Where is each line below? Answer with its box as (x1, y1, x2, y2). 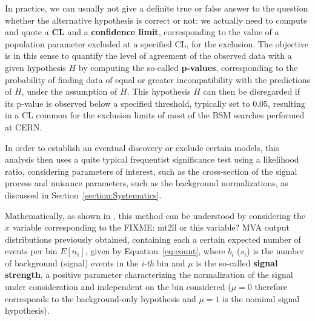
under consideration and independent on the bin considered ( (5, 280, 231, 293)
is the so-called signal (196, 256, 278, 269)
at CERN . (5, 120, 42, 133)
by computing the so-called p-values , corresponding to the (78, 61, 298, 73)
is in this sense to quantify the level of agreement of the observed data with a (5, 49, 292, 62)
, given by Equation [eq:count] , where (85, 245, 225, 257)
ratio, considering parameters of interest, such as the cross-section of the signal (5, 164, 297, 177)
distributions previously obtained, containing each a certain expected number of (5, 232, 301, 245)
